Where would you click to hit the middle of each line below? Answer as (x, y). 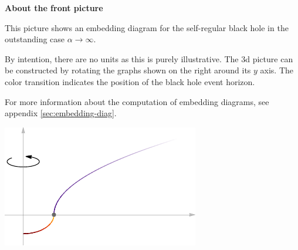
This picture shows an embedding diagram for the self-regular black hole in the (147, 27)
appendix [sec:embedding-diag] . (61, 113)
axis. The (277, 70)
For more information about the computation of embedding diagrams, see (137, 101)
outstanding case (35, 39)
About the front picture (54, 8)
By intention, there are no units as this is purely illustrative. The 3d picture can (149, 58)
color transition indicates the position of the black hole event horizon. (130, 81)
